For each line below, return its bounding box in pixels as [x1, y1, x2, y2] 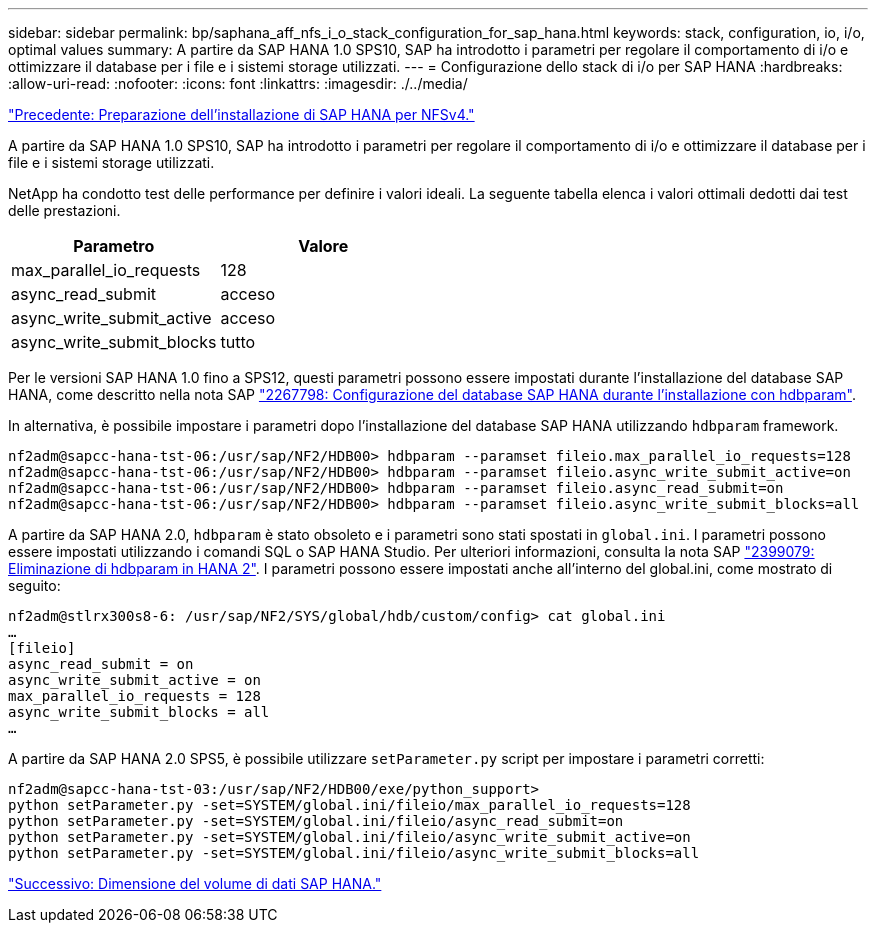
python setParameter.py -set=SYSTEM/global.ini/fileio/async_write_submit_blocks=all [8, 845, 700, 861]
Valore [298, 236, 349, 256]
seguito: [8, 577, 61, 594]
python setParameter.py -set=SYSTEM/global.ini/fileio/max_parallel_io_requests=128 [8, 797, 691, 813]
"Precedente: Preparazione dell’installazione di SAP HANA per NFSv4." [8, 106, 475, 123]
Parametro [73, 236, 155, 256]
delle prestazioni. [8, 202, 121, 219]
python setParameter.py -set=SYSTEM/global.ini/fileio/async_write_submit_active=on [8, 829, 691, 845]
